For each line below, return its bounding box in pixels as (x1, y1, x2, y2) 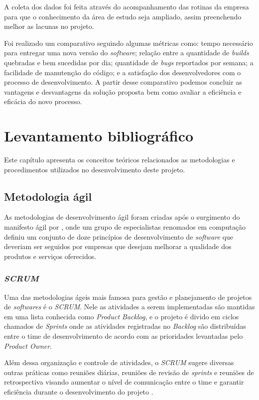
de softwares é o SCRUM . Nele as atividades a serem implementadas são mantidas (4, 301, 255, 312)
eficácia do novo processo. (4, 96, 82, 107)
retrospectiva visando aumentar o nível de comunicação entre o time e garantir (4, 377, 244, 387)
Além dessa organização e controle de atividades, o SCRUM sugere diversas (4, 357, 234, 368)
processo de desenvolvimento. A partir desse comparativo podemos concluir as (4, 77, 242, 87)
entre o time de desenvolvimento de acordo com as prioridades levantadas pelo (4, 331, 243, 341)
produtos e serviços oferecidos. (4, 251, 97, 261)
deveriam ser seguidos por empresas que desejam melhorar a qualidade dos (4, 241, 232, 252)
